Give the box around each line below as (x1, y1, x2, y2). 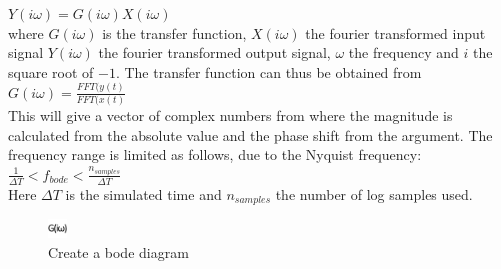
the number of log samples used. (275, 183, 473, 204)
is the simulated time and (65, 183, 222, 204)
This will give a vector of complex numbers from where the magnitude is (8, 105, 453, 126)
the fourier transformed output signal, (98, 42, 331, 63)
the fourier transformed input (305, 22, 486, 43)
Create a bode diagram (48, 241, 189, 262)
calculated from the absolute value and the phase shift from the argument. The (8, 124, 493, 145)
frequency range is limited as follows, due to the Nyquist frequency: (8, 144, 422, 165)
